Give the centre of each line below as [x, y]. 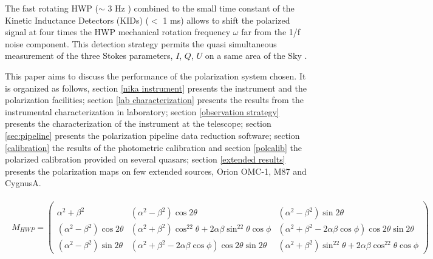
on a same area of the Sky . [256, 55]
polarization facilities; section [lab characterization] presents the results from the [154, 100]
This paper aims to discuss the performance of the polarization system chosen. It [155, 76]
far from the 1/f [271, 32]
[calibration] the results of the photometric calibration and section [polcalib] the [153, 147]
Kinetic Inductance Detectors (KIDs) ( [77, 20]
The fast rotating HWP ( [52, 8]
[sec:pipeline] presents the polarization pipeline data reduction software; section [152, 135]
